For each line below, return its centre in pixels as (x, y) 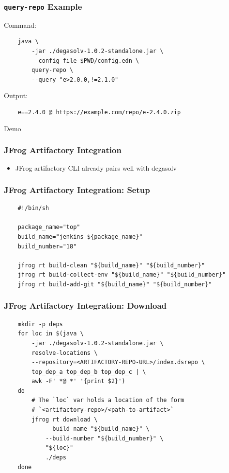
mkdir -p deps (40, 324)
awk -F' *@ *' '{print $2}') (78, 381)
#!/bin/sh (33, 208)
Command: (20, 25)
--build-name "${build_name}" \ (97, 429)
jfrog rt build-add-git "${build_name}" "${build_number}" (115, 284)
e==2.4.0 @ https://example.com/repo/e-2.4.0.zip (99, 112)
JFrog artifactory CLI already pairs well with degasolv (96, 168)
